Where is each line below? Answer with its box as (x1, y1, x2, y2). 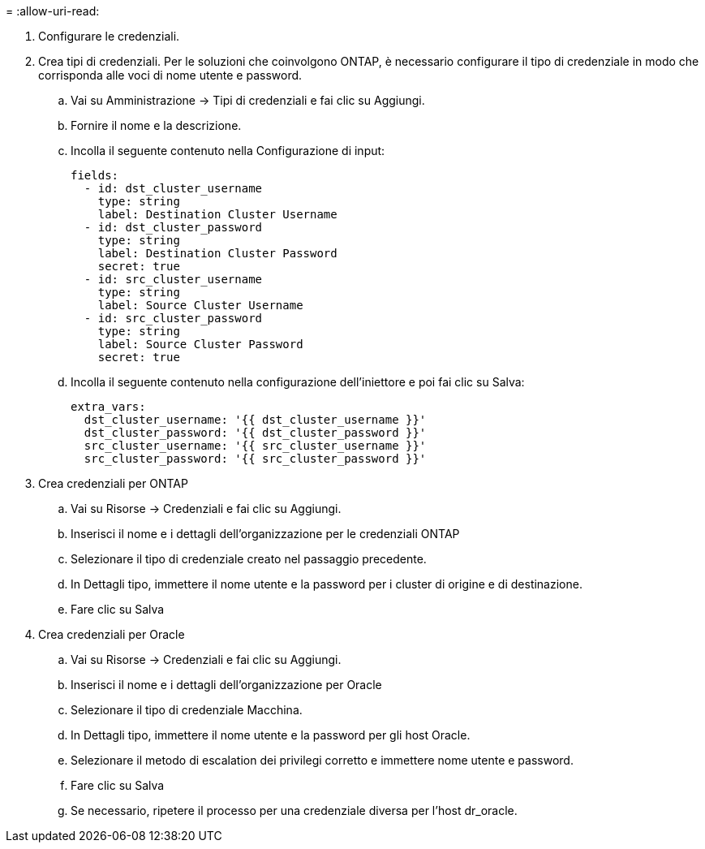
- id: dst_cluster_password (84, 221, 263, 234)
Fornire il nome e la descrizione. (71, 119, 242, 132)
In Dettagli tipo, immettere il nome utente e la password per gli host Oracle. (71, 728, 471, 742)
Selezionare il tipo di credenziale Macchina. (71, 703, 303, 717)
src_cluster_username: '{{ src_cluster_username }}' (84, 439, 427, 452)
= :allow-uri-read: (6, 4, 100, 18)
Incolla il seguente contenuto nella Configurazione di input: (71, 144, 385, 157)
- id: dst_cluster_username (84, 182, 263, 195)
